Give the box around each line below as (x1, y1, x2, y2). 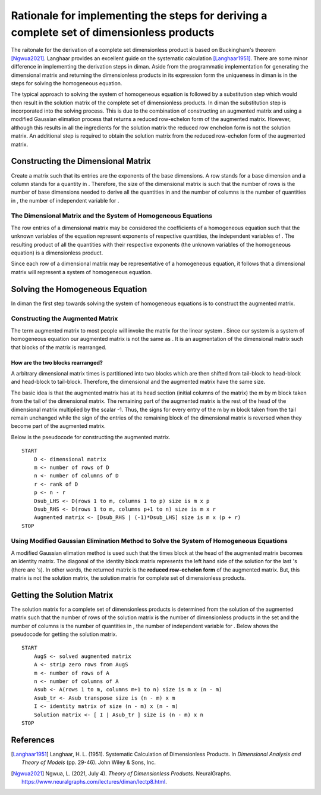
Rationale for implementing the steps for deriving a (11, 9, 267, 22)
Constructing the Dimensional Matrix (11, 156, 151, 166)
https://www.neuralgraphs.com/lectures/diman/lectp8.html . (21, 778, 167, 785)
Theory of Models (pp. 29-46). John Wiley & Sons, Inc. (21, 759, 156, 766)
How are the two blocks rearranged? (11, 359, 103, 366)
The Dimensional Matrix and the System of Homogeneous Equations (11, 212, 213, 220)
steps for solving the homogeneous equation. (11, 79, 122, 86)
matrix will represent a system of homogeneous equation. (11, 268, 152, 275)
